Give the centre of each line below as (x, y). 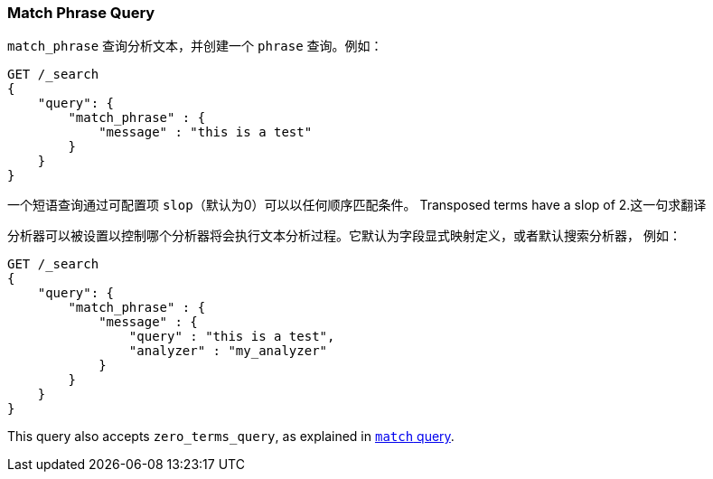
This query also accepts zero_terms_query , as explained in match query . (231, 437)
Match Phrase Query (81, 13)
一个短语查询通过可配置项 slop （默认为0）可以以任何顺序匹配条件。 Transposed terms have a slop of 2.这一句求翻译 (357, 205)
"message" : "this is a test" (206, 132)
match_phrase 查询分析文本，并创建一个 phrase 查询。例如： (195, 46)
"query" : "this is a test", (232, 337)
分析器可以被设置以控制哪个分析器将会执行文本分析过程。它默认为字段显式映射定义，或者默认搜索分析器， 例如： (344, 236)
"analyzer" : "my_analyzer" (228, 351)
